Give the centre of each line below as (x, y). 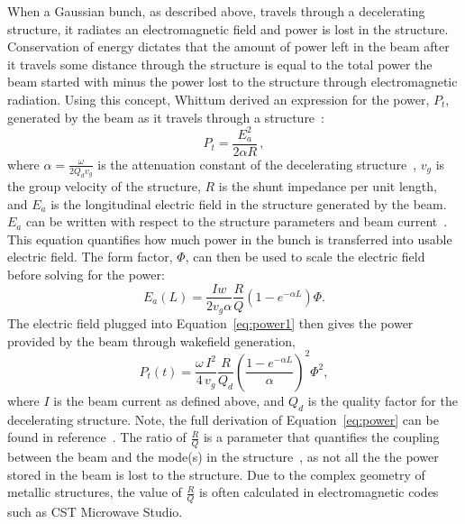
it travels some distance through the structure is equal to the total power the (220, 64)
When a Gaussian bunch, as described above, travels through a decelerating (216, 11)
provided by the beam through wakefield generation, (151, 340)
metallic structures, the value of (95, 492)
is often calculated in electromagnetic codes (319, 492)
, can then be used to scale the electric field (305, 257)
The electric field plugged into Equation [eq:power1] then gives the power (210, 323)
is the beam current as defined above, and (169, 400)
